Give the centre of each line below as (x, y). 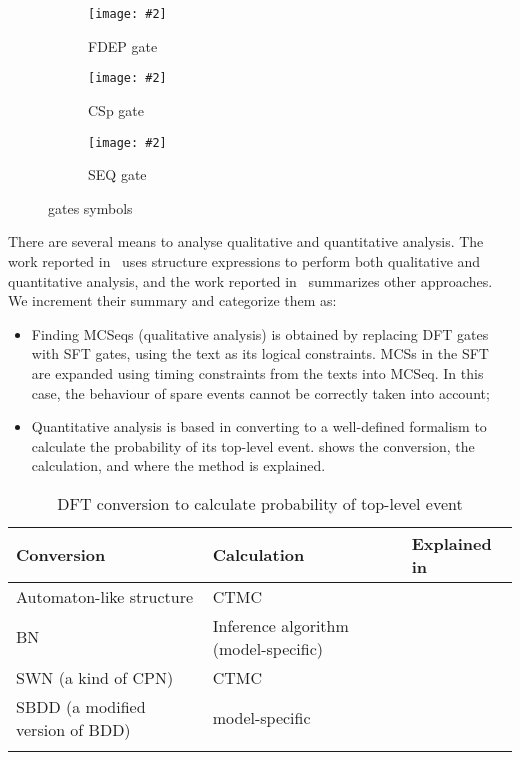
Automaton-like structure (105, 596)
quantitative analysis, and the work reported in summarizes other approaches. (250, 280)
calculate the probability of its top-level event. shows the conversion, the (253, 445)
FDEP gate (123, 45)
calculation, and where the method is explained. (178, 465)
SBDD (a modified (81, 706)
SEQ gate (117, 174)
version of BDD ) (73, 729)
